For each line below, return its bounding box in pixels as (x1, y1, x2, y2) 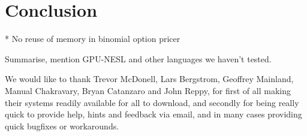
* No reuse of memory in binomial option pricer (5, 32, 180, 45)
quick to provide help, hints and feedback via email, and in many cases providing (5, 108, 302, 120)
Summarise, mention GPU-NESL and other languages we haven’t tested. (5, 52, 272, 65)
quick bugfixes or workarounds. (5, 119, 119, 132)
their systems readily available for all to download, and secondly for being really (5, 96, 299, 108)
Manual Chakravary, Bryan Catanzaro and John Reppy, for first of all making (5, 84, 291, 96)
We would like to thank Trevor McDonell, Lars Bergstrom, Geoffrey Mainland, (5, 72, 294, 85)
